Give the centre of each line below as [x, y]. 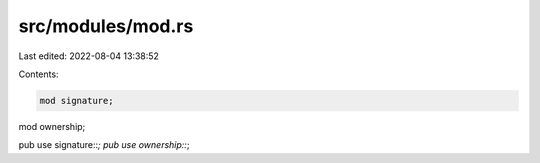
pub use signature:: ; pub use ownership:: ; [104, 145]
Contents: [38, 74]
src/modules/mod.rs [106, 26]
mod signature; [76, 100]
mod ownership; [52, 126]
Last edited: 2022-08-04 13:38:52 [89, 56]
